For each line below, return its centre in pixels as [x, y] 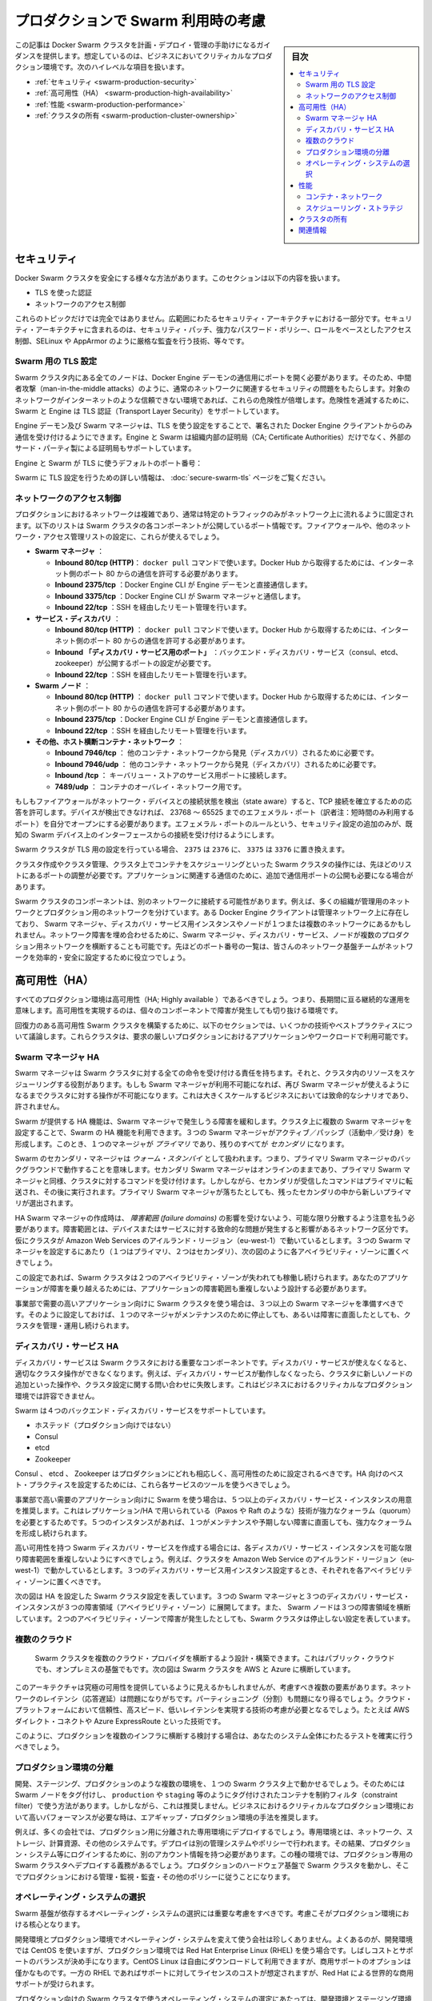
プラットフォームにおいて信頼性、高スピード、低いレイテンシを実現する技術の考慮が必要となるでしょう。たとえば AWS [212, 1710]
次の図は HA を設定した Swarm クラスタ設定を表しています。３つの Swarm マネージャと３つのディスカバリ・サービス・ [212, 1596]
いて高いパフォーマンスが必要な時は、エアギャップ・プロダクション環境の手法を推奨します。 [168, 1817]
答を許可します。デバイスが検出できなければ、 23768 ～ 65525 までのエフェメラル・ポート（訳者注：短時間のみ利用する [215, 812]
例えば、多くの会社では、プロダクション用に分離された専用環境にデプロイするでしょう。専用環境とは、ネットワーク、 [210, 1832]
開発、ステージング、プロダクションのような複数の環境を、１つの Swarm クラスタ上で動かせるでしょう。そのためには [210, 1783]
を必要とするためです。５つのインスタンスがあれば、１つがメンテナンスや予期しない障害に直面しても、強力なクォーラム [213, 1522]
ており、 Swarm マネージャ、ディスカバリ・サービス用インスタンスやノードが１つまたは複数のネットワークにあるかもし [213, 924]
